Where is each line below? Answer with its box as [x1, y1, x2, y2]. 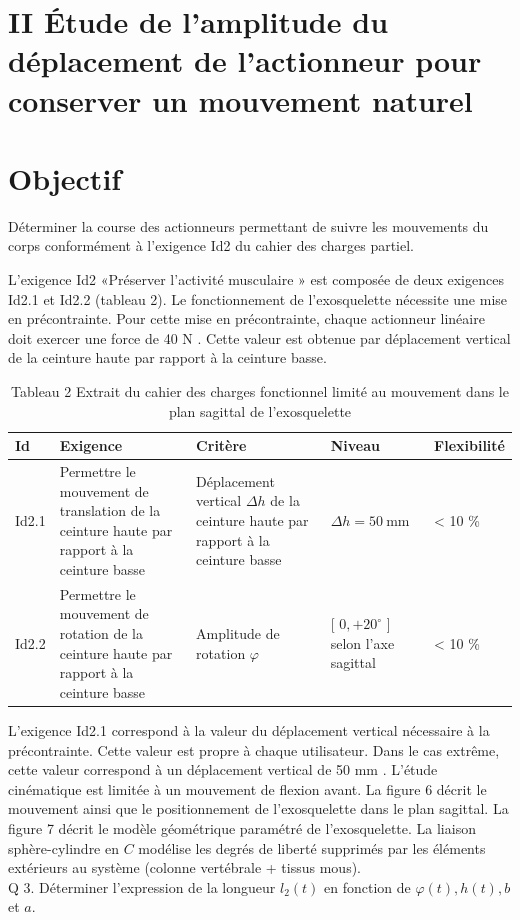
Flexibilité [434, 435, 505, 456]
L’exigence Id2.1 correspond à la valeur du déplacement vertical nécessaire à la [8, 719, 490, 740]
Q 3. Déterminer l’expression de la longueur [8, 876, 276, 897]
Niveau [330, 435, 380, 456]
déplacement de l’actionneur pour [8, 40, 482, 81]
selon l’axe [330, 632, 395, 653]
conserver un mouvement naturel [8, 79, 473, 120]
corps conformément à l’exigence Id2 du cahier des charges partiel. [8, 235, 414, 256]
